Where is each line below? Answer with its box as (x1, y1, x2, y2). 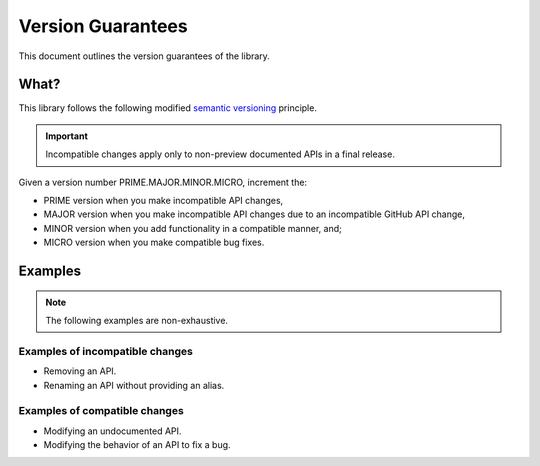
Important (45, 130, 89, 142)
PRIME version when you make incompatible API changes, (43, 195, 284, 207)
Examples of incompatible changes (18, 344, 194, 358)
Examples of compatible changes (18, 404, 184, 418)
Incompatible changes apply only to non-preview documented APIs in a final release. (45, 148, 395, 160)
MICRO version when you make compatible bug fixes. (43, 236, 265, 249)
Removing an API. (43, 365, 117, 377)
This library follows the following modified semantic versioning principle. (18, 102, 317, 114)
